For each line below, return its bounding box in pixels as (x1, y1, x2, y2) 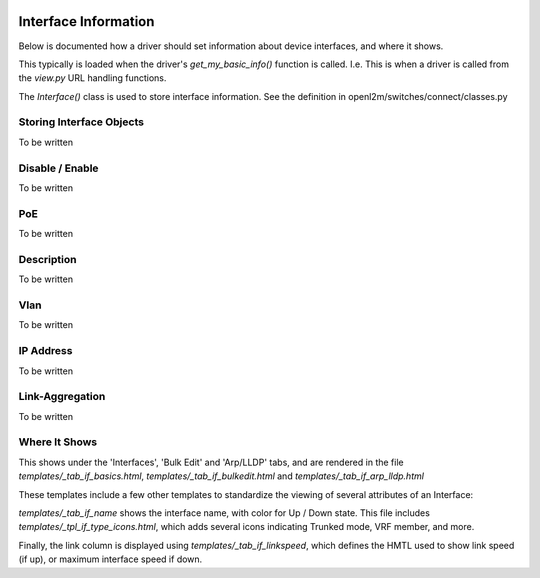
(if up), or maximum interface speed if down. (18, 553, 203, 565)
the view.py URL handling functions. (18, 72, 167, 84)
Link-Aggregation (18, 390, 106, 404)
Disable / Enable (18, 161, 99, 175)
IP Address (18, 344, 73, 358)
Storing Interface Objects (18, 115, 145, 129)
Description (18, 252, 77, 266)
